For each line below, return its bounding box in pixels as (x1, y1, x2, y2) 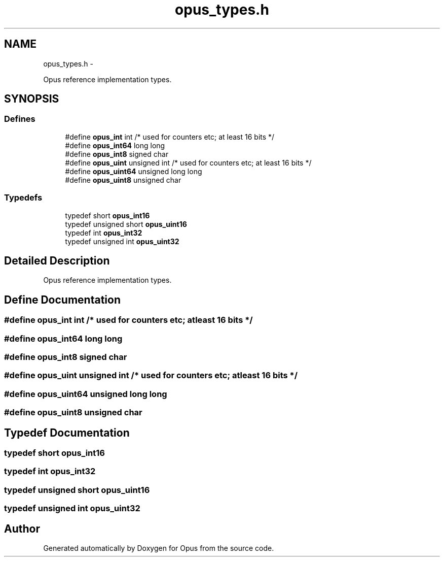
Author (4, 522, 40, 535)
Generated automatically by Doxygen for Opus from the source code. (43, 543, 274, 552)
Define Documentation (4, 293, 121, 306)
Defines (4, 114, 35, 124)
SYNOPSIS (4, 92, 59, 106)
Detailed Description (4, 254, 110, 267)
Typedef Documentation (4, 426, 130, 439)
